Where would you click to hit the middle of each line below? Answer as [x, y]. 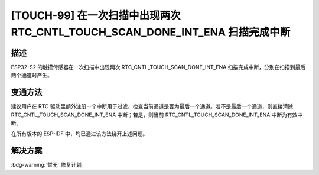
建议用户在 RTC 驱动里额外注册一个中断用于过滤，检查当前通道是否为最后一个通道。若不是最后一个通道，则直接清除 [152, 106]
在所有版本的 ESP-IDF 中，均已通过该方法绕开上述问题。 [79, 134]
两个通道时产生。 [32, 75]
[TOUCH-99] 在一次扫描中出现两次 [96, 15]
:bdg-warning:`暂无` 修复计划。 [49, 165]
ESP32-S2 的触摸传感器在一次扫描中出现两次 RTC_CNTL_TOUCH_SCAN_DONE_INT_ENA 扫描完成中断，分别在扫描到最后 [158, 67]
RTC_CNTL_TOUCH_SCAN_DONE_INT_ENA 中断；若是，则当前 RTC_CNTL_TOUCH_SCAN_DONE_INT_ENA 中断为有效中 [157, 115]
